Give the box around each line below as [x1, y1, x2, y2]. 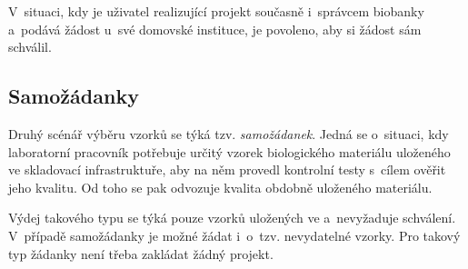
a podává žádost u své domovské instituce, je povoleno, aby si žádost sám [8, 19, 422, 38]
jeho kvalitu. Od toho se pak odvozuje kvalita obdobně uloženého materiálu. [8, 177, 433, 196]
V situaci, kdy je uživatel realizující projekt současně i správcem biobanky [8, 2, 424, 20]
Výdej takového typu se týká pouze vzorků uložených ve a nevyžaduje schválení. [8, 208, 456, 227]
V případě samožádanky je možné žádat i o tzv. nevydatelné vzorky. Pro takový [8, 225, 461, 244]
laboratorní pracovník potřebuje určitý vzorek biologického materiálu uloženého [8, 142, 451, 161]
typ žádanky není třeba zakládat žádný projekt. [8, 244, 274, 263]
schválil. [8, 37, 52, 56]
